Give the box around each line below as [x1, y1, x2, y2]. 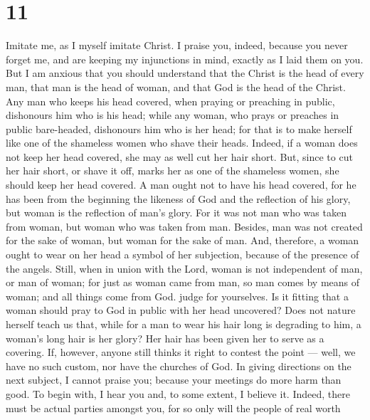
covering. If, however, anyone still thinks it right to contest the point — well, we [6, 345, 356, 359]
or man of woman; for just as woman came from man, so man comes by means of [6, 275, 360, 290]
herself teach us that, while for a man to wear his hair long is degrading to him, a [6, 317, 361, 331]
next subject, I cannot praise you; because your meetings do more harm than [6, 372, 342, 387]
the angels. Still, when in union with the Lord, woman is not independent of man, [6, 261, 363, 275]
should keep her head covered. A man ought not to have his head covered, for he [6, 177, 356, 192]
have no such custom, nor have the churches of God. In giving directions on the [6, 358, 351, 373]
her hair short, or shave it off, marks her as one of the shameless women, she [6, 163, 339, 178]
